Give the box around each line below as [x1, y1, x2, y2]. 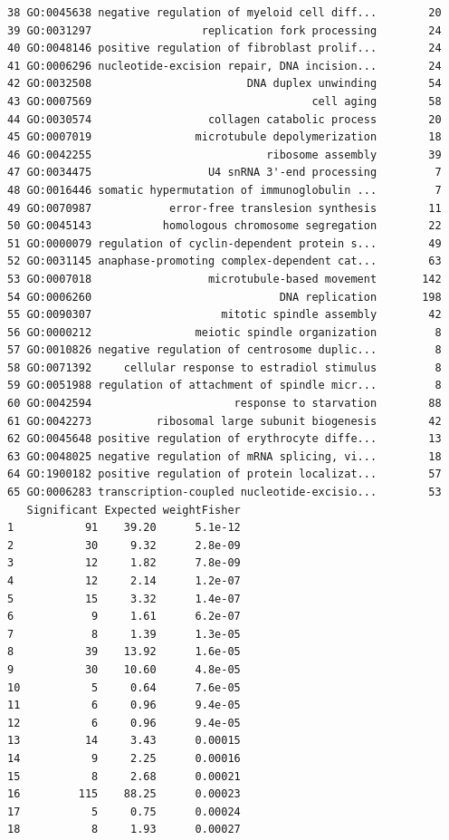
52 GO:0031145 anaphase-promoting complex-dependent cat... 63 [7, 255, 442, 268]
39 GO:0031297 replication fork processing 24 [7, 24, 442, 37]
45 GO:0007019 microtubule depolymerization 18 [7, 130, 442, 144]
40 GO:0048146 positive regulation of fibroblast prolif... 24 [7, 42, 442, 55]
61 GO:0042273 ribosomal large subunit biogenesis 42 [7, 414, 442, 428]
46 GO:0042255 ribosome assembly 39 [7, 148, 442, 161]
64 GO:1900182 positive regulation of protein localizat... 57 [7, 468, 442, 481]
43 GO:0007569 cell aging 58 [7, 94, 442, 108]
